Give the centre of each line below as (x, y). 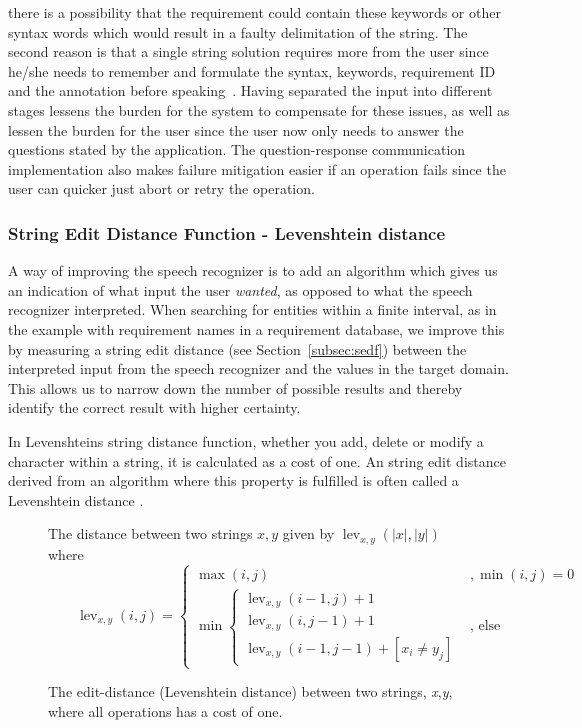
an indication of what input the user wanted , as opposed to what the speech (240, 289)
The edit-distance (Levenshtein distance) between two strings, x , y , (250, 691)
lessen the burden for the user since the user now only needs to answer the (236, 129)
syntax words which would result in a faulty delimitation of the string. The (238, 31)
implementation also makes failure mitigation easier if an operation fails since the (257, 168)
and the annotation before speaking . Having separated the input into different (250, 90)
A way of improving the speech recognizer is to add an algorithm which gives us (253, 270)
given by (308, 533)
